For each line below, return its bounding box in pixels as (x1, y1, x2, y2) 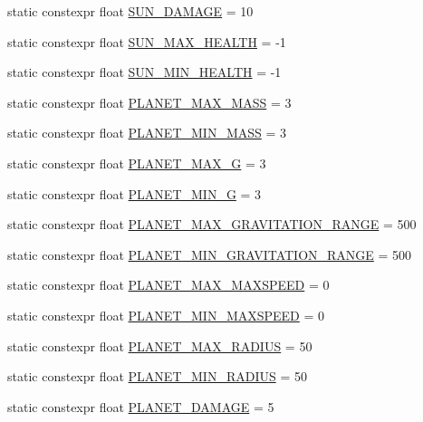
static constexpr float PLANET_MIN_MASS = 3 (7, 123, 287, 142)
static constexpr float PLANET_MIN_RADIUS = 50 (7, 367, 307, 386)
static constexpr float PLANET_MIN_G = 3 (7, 184, 262, 203)
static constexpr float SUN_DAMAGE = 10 (7, 2, 254, 20)
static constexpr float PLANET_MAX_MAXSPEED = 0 (7, 275, 330, 294)
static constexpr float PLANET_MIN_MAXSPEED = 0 (7, 305, 325, 324)
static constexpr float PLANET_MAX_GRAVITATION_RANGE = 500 (7, 215, 417, 234)
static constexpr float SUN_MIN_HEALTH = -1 (7, 62, 282, 82)
